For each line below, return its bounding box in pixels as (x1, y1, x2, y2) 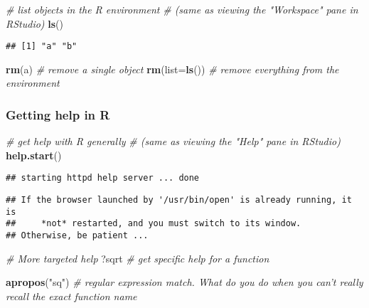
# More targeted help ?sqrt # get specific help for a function (6, 250, 269, 265)
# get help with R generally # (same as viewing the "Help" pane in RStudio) (6, 134, 341, 149)
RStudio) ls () (6, 16, 63, 31)
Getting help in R (6, 105, 110, 123)
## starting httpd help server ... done (6, 173, 200, 184)
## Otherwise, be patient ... (6, 230, 149, 241)
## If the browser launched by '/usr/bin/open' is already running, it (6, 195, 352, 206)
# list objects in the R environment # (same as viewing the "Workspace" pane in (6, 2, 358, 16)
